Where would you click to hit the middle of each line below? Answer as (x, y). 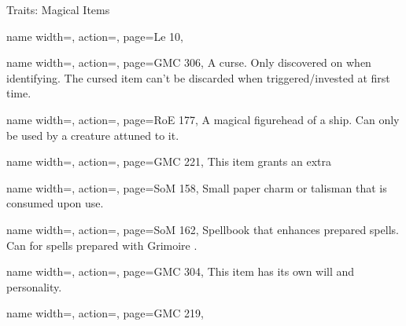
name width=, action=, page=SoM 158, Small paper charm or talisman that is (197, 187)
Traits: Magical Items (58, 9)
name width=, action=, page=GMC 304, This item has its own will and (181, 271)
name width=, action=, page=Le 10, (95, 36)
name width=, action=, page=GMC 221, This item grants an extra (169, 161)
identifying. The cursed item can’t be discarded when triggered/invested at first (198, 77)
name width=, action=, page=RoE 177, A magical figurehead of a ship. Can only (203, 119)
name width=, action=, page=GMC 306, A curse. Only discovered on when (189, 62)
